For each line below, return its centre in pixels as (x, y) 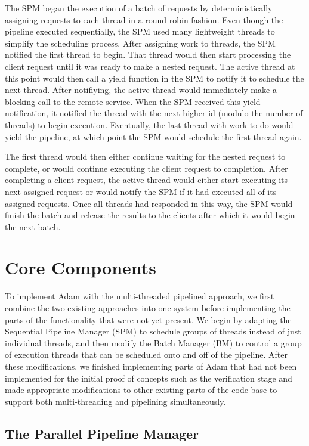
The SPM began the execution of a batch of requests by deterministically (139, 8)
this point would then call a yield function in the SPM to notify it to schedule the (154, 78)
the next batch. (33, 226)
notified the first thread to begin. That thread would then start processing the (148, 55)
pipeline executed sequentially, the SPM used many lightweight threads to (140, 31)
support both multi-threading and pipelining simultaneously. (115, 401)
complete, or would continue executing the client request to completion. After (146, 168)
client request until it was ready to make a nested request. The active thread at (150, 66)
